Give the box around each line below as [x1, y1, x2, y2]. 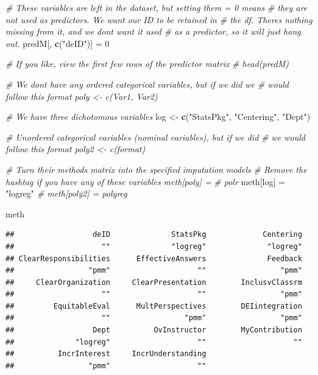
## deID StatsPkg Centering [5, 230, 302, 239]
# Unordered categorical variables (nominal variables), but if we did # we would [5, 130, 305, 143]
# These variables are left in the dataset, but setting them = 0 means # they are [5, 1, 308, 13]
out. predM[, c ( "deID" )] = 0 [5, 37, 110, 49]
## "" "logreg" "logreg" [5, 242, 302, 251]
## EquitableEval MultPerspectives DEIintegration [5, 301, 302, 310]
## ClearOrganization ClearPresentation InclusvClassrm [5, 278, 302, 287]
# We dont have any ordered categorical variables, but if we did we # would [5, 77, 289, 90]
